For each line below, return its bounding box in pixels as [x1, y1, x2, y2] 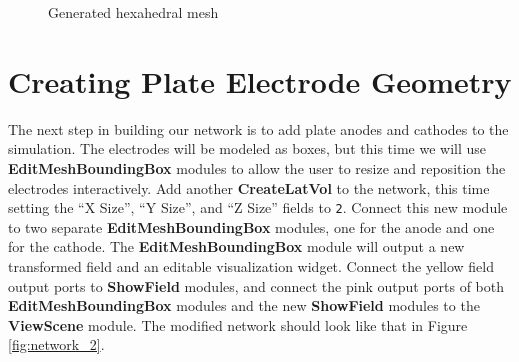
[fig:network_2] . [8, 334, 105, 355]
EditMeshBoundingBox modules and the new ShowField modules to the [8, 295, 480, 316]
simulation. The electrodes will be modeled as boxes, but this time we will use [8, 138, 487, 159]
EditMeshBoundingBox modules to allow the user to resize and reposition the [8, 157, 506, 178]
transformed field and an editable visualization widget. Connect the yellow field [8, 255, 494, 276]
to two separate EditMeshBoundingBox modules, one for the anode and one [8, 216, 495, 237]
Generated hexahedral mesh [48, 2, 219, 22]
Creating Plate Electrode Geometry [8, 60, 512, 101]
